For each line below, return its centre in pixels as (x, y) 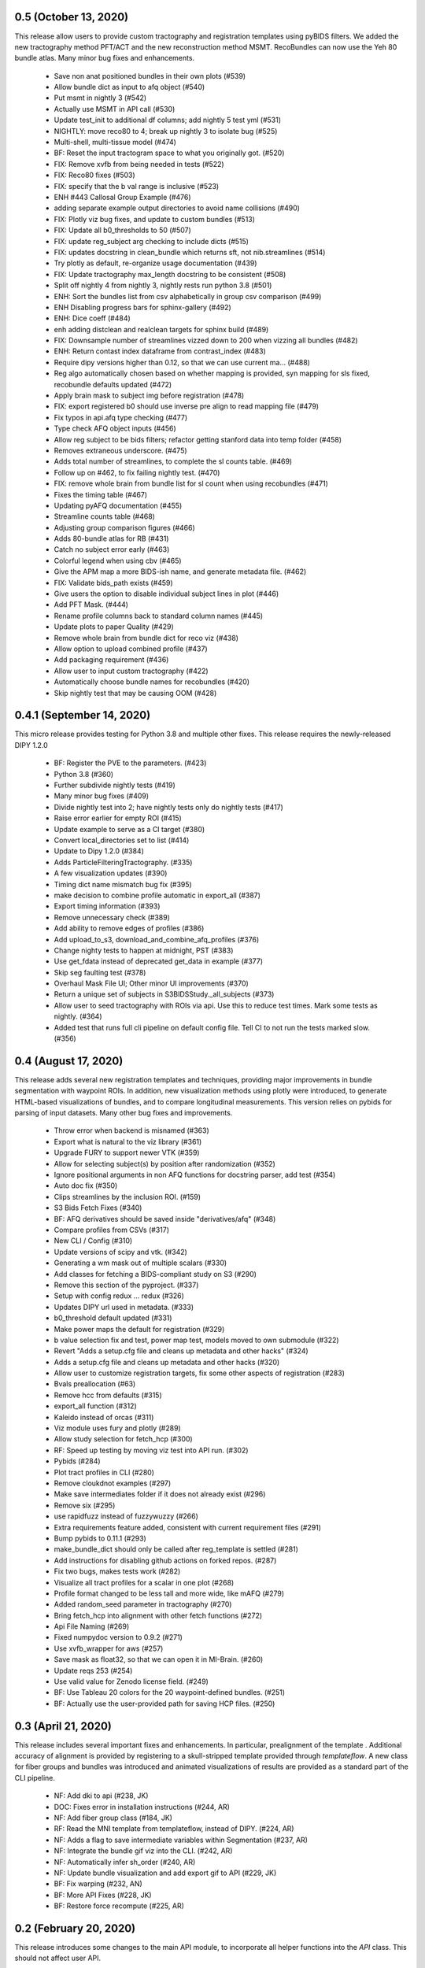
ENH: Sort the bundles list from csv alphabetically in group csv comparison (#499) (188, 296)
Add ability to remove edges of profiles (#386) (129, 928)
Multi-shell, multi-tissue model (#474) (115, 142)
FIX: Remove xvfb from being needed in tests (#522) (139, 164)
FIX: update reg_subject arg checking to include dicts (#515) (152, 241)
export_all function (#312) (95, 1406)
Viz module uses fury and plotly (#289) (117, 1428)
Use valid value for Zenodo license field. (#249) (131, 1681)
